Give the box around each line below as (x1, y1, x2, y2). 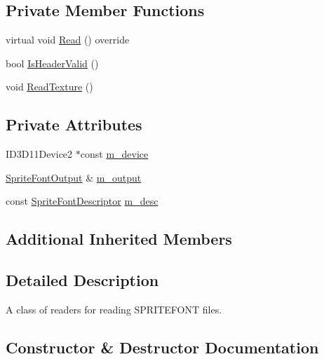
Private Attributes (6, 114, 142, 135)
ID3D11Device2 (6, 147, 73, 161)
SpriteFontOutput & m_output (6, 170, 142, 184)
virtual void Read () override (6, 32, 130, 47)
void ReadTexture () (6, 79, 93, 94)
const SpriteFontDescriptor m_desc (6, 194, 158, 208)
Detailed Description (6, 269, 159, 291)
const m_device (80, 147, 149, 161)
